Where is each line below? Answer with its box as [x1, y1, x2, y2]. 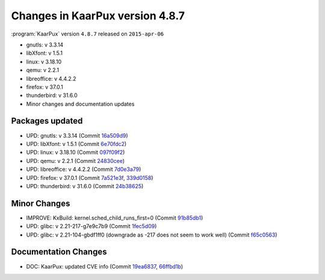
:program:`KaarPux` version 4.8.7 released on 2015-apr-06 [11, 30, 164, 37]
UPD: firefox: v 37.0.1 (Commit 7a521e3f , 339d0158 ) [26, 174, 153, 181]
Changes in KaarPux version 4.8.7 [11, 9, 185, 22]
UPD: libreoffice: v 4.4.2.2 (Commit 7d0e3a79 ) [26, 166, 141, 173]
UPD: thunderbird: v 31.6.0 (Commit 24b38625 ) [26, 182, 144, 189]
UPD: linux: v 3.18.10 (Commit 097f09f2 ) [26, 148, 125, 156]
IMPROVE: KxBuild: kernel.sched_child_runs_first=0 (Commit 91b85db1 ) [26, 214, 203, 221]
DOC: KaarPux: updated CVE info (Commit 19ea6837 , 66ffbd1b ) [26, 262, 184, 270]
